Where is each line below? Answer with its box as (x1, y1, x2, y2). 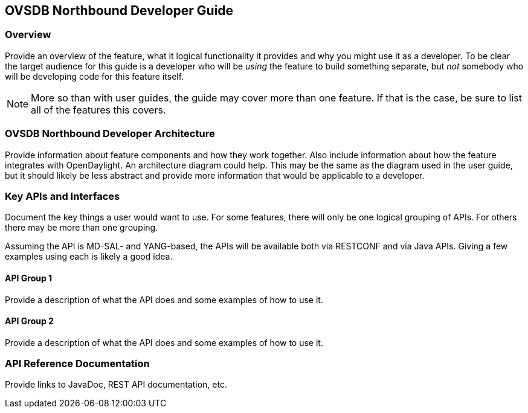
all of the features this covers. (31, 103, 166, 116)
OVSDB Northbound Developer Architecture (5, 127, 215, 140)
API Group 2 (5, 316, 54, 327)
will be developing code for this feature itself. (5, 71, 184, 82)
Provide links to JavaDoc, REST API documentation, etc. (5, 379, 227, 390)
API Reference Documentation (5, 357, 150, 370)
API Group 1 (5, 272, 53, 283)
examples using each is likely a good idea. (5, 251, 173, 262)
